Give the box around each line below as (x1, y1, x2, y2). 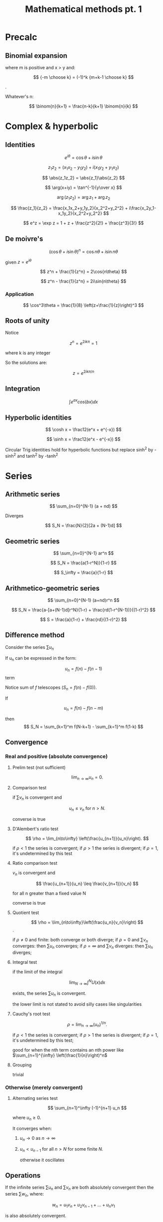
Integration (5, 385, 41, 393)
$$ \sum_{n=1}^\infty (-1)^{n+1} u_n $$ (47, 1105, 127, 1111)
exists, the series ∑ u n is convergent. (12, 990, 86, 997)
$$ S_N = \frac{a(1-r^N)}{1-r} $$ (50, 560, 117, 566)
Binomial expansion (5, 51, 68, 60)
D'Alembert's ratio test (12, 826, 59, 832)
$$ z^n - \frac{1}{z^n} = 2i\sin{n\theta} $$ (40, 278, 127, 285)
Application (5, 291, 34, 298)
